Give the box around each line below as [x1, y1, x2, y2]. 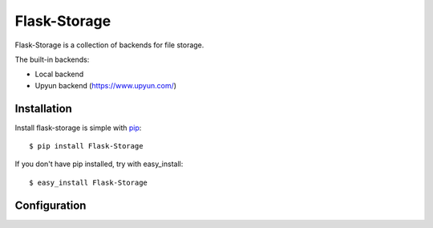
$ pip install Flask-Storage [29, 141, 144, 151]
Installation [14, 101, 72, 116]
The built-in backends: [14, 55, 90, 64]
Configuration [14, 198, 87, 212]
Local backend [34, 69, 84, 79]
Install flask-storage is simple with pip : [14, 123, 142, 132]
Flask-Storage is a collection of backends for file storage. [14, 40, 204, 50]
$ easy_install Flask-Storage [29, 177, 148, 187]
